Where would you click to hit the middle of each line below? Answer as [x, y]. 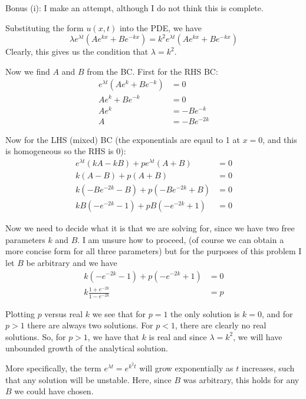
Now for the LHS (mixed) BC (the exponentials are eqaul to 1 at [123, 139]
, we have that [113, 336]
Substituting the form [45, 27]
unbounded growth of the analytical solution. [87, 348]
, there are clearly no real [221, 325]
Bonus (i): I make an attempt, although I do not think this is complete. [134, 8]
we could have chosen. [54, 391]
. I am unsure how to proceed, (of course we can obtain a [181, 239]
